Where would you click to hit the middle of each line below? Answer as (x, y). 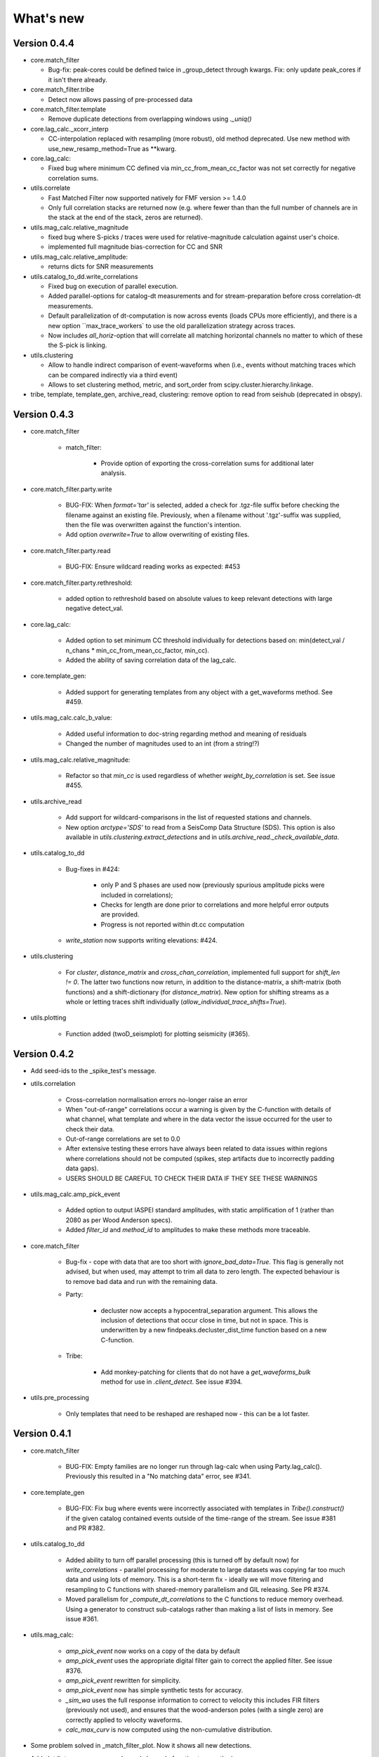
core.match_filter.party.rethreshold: (81, 583)
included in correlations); (137, 895)
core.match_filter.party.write (71, 489)
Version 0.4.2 (44, 1054)
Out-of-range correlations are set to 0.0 (123, 1139)
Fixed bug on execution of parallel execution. (113, 286)
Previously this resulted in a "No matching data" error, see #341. (158, 1477)
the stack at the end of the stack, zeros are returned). (125, 217)
